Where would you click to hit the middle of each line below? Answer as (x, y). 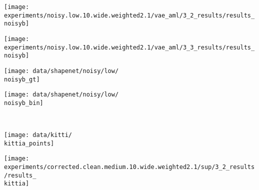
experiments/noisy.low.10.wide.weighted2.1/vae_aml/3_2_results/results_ (129, 15)
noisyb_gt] (22, 79)
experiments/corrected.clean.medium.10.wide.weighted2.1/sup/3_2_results (129, 167)
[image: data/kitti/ (38, 135)
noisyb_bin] (24, 103)
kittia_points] (29, 143)
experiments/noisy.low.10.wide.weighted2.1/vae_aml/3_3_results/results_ (129, 47)
